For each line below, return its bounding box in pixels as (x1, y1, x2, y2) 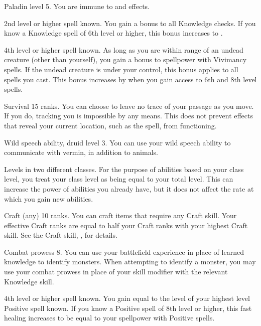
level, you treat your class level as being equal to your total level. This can (4, 174, 233, 184)
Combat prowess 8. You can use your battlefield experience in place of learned (4, 246, 244, 257)
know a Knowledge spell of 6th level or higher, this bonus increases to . (4, 28, 223, 38)
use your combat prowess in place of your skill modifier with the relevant (4, 266, 228, 277)
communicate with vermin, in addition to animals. (4, 147, 158, 157)
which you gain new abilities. (4, 193, 93, 204)
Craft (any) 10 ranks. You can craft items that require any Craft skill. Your (4, 210, 237, 221)
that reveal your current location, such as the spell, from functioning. (4, 120, 217, 130)
